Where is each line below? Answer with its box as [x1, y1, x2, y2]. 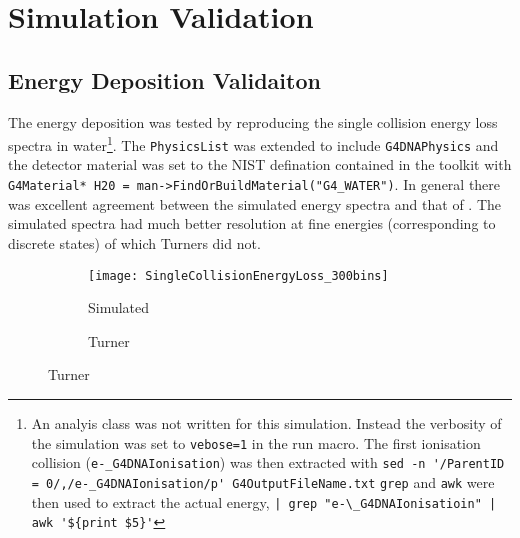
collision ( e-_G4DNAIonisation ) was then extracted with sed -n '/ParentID [31, 452, 505, 473]
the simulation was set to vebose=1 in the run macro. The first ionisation [31, 432, 481, 453]
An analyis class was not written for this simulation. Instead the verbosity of [31, 412, 502, 433]
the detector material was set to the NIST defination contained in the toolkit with [8, 154, 512, 175]
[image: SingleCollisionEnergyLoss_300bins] [88, 268, 389, 283]
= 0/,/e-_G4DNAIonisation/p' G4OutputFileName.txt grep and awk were [31, 471, 495, 492]
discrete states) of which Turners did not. [8, 232, 261, 253]
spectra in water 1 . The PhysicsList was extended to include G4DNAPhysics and [8, 132, 499, 155]
